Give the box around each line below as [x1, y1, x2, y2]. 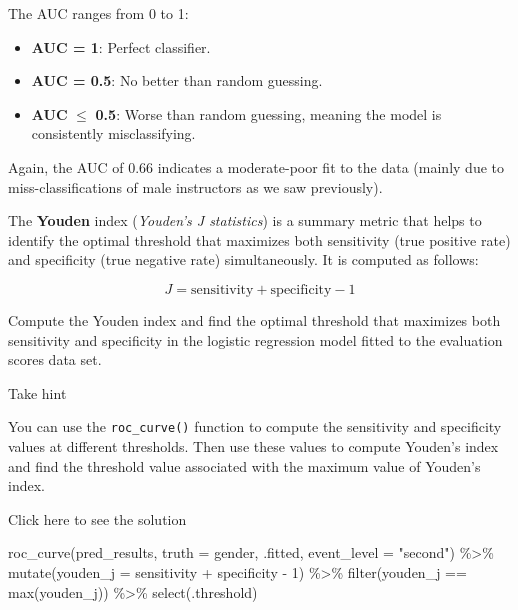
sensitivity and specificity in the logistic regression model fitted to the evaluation [8, 329, 503, 350]
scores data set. [8, 349, 102, 370]
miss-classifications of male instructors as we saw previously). [8, 176, 383, 197]
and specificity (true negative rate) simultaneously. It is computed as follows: [8, 249, 479, 270]
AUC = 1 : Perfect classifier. [31, 36, 211, 57]
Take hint [8, 382, 67, 403]
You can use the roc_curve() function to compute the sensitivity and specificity [8, 416, 502, 437]
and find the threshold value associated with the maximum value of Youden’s [8, 455, 481, 476]
